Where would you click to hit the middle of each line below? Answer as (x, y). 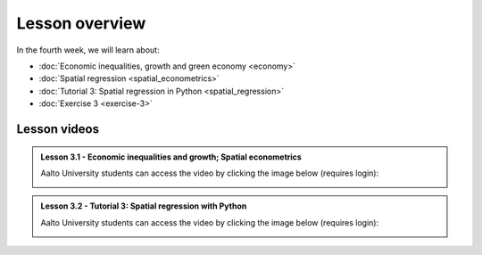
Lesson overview (81, 23)
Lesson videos (58, 129)
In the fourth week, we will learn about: (88, 50)
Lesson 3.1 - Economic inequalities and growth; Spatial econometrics (171, 157)
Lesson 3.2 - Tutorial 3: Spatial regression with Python (144, 206)
